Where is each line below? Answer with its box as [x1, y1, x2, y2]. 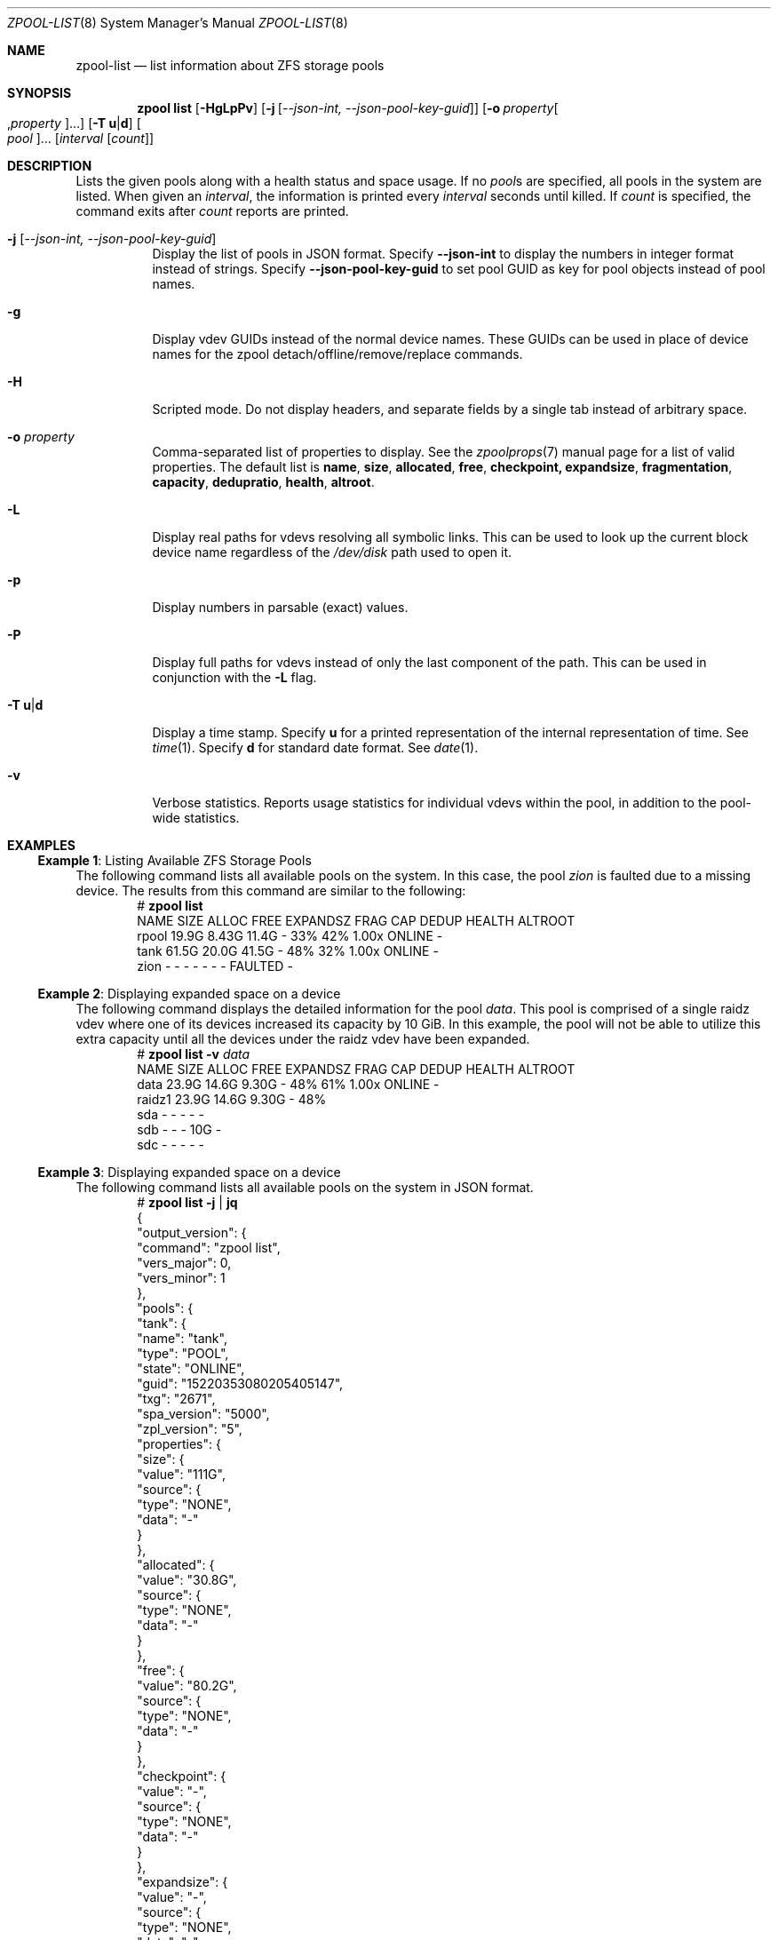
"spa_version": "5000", [137, 1406, 270, 1421]
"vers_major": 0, [137, 1255, 232, 1270]
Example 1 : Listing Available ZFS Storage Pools [37, 853, 312, 868]
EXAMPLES [7, 838, 75, 853]
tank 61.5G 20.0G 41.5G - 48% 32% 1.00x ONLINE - [137, 943, 439, 958]
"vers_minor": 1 [137, 1270, 226, 1285]
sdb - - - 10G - [137, 1122, 222, 1137]
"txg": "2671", [137, 1391, 216, 1406]
